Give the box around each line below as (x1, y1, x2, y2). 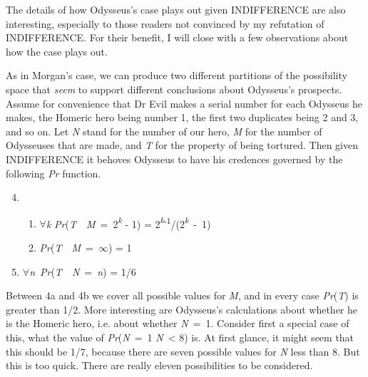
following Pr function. (6, 165, 101, 180)
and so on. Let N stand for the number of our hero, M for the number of (6, 123, 322, 138)
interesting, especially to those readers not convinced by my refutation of (6, 16, 324, 31)
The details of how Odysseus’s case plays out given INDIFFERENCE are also (6, 2, 346, 16)
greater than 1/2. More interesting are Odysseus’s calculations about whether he (6, 301, 358, 316)
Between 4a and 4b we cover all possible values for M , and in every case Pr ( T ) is (6, 288, 359, 303)
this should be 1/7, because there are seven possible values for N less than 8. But (6, 344, 360, 358)
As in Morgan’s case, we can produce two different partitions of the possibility (6, 68, 347, 83)
